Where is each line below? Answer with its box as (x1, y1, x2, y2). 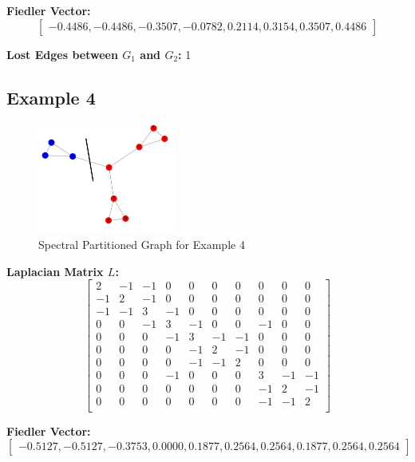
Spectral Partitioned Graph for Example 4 (38, 236, 245, 253)
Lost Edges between (6, 45, 118, 62)
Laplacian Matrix (6, 263, 104, 279)
